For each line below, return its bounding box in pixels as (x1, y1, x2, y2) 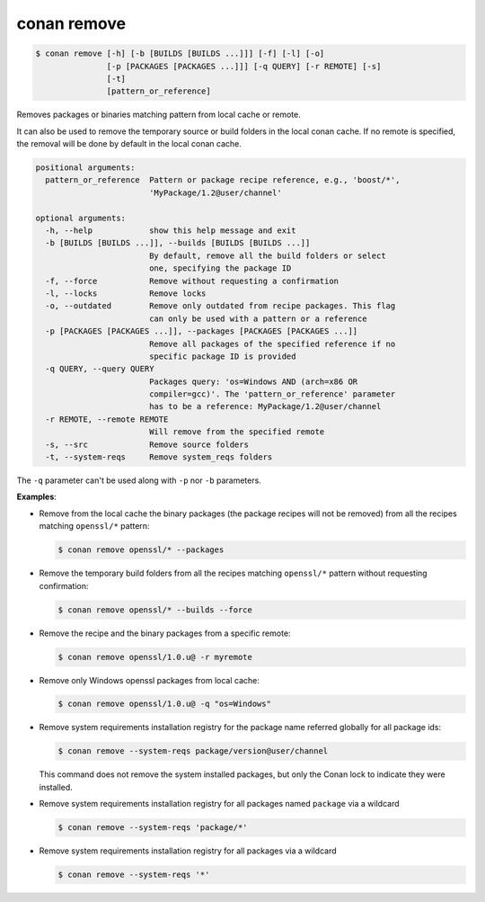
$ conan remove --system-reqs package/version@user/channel (57, 746, 329, 756)
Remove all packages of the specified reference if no (148, 338, 396, 349)
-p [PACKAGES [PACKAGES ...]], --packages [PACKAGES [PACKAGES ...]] (45, 326, 358, 336)
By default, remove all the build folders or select (148, 250, 386, 261)
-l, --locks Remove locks (45, 288, 207, 299)
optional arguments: (35, 212, 126, 223)
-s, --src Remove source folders (45, 439, 249, 450)
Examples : (16, 491, 57, 503)
